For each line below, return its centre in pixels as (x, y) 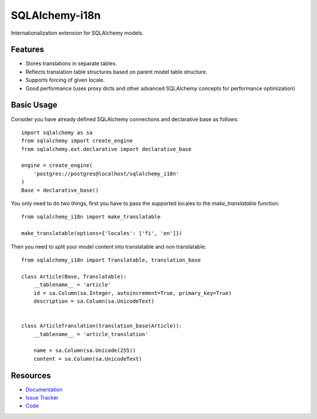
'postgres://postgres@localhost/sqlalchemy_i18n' (106, 174)
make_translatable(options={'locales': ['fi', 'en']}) (102, 233)
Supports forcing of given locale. (65, 80)
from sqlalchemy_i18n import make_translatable (91, 217)
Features (27, 50)
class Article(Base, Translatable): (74, 276)
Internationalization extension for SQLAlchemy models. (77, 33)
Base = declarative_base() (60, 190)
